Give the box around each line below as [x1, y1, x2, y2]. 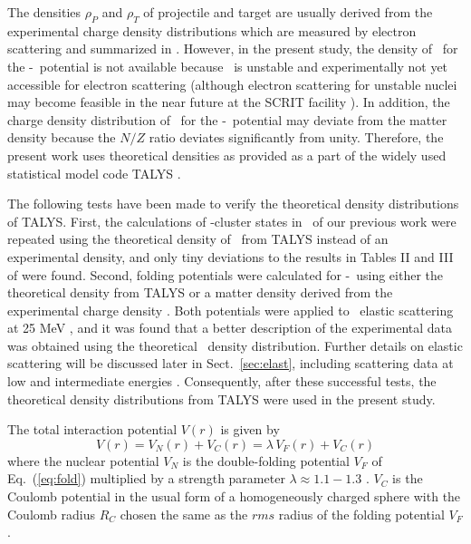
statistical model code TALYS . [7, 163, 181, 182]
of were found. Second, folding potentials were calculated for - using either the [7, 265, 444, 284]
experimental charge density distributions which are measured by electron [7, 21, 417, 40]
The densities [7, 3, 82, 21]
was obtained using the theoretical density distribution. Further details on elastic [7, 335, 463, 355]
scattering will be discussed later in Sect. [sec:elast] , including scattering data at [7, 354, 454, 373]
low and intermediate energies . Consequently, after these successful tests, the [7, 372, 437, 391]
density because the [7, 128, 116, 147]
